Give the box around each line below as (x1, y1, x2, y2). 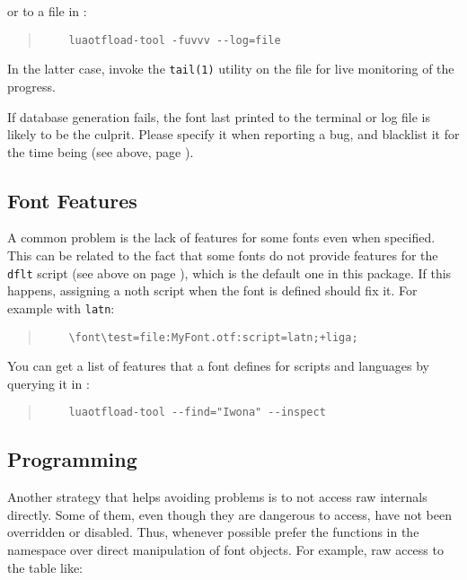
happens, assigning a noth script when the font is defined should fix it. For (7, 281, 418, 300)
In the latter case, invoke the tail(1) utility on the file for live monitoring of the (7, 59, 454, 78)
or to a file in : (7, 2, 87, 20)
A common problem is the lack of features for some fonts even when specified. (7, 228, 436, 247)
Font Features (7, 186, 137, 214)
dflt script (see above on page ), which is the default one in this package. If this (7, 263, 452, 282)
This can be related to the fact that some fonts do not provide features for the (7, 246, 438, 265)
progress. (7, 76, 56, 95)
